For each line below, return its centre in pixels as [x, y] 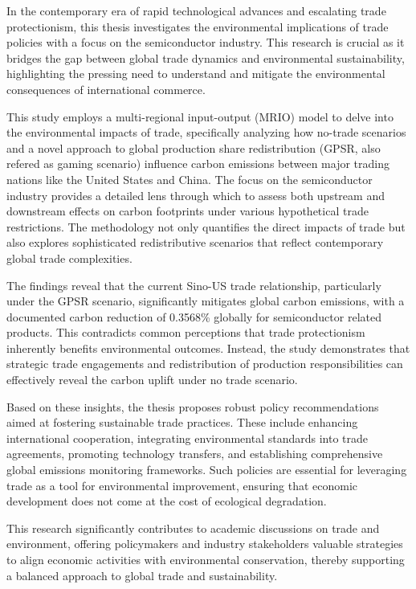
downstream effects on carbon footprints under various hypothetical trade [188, 211]
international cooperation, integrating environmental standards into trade [188, 438]
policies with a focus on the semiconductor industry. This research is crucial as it [206, 42]
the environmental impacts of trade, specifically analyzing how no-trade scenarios [206, 132]
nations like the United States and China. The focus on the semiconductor [190, 179]
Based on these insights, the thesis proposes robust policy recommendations [193, 406]
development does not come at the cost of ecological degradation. [167, 501]
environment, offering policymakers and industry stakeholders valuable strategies [205, 544]
